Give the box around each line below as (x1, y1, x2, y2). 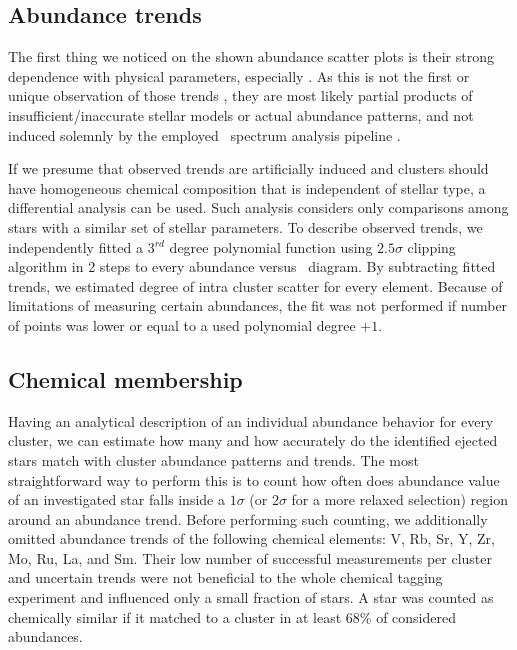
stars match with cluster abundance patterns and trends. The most (8, 449, 419, 470)
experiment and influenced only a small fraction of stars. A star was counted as (8, 587, 494, 608)
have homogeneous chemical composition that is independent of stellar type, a (8, 177, 486, 198)
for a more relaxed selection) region (291, 489, 508, 510)
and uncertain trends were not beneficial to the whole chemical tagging (8, 567, 443, 588)
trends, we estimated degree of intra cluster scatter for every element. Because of (8, 275, 503, 296)
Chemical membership (8, 363, 243, 394)
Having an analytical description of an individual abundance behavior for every (8, 410, 494, 431)
